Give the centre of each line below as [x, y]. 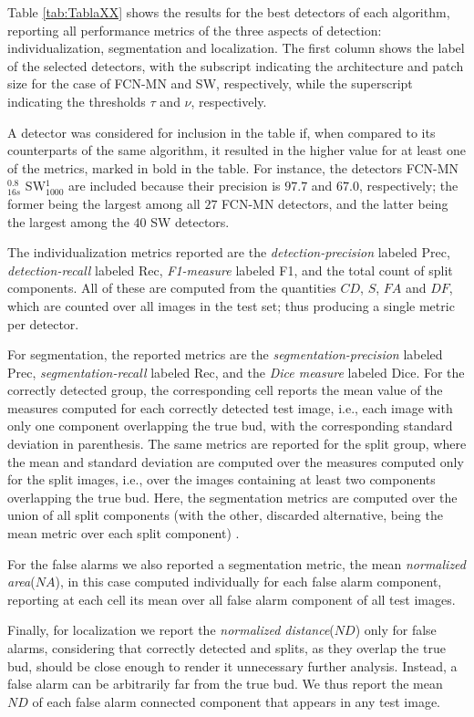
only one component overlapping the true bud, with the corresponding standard [230, 426]
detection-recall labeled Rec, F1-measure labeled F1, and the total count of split [230, 270]
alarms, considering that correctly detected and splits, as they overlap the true [227, 648]
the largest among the [68, 221]
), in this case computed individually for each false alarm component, [248, 582]
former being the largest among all [104, 203]
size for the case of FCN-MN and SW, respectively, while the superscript [210, 83]
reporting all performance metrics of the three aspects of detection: [195, 30]
